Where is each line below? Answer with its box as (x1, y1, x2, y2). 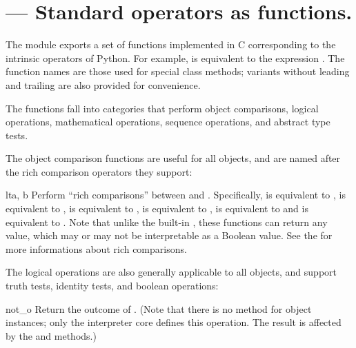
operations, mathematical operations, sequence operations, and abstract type (6, 114, 330, 129)
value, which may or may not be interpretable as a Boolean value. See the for (6, 228, 333, 243)
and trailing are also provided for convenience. (6, 77, 201, 92)
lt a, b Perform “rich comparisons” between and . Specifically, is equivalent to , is (6, 187, 346, 202)
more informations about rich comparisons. (6, 241, 187, 256)
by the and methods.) (6, 328, 97, 342)
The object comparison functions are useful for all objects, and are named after (6, 151, 341, 165)
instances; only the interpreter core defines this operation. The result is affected (6, 315, 342, 329)
